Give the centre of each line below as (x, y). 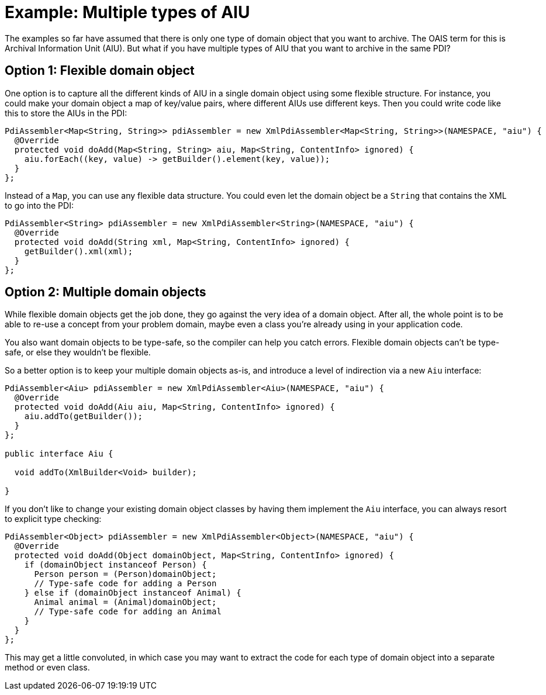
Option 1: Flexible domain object (100, 71)
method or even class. (47, 668)
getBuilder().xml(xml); (79, 251)
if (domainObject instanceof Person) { (115, 565)
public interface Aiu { (59, 454)
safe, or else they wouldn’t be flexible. (78, 352)
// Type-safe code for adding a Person (125, 584)
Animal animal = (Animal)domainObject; (125, 602)
